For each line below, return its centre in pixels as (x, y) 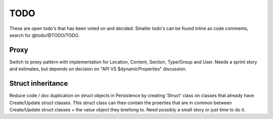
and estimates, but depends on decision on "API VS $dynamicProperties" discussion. (98, 69)
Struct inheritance (39, 84)
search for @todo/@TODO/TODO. (44, 35)
